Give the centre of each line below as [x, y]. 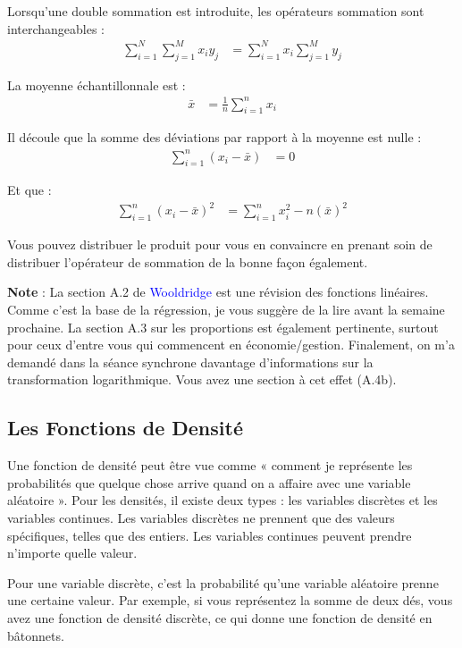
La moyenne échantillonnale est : [97, 84]
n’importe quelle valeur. [72, 553]
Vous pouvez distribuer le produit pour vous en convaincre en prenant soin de [220, 244]
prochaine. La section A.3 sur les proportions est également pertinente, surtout [223, 327]
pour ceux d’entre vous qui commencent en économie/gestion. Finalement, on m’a [231, 345]
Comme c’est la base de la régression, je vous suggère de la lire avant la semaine [226, 310]
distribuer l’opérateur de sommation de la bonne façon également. [188, 261]
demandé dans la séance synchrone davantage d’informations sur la [190, 362]
